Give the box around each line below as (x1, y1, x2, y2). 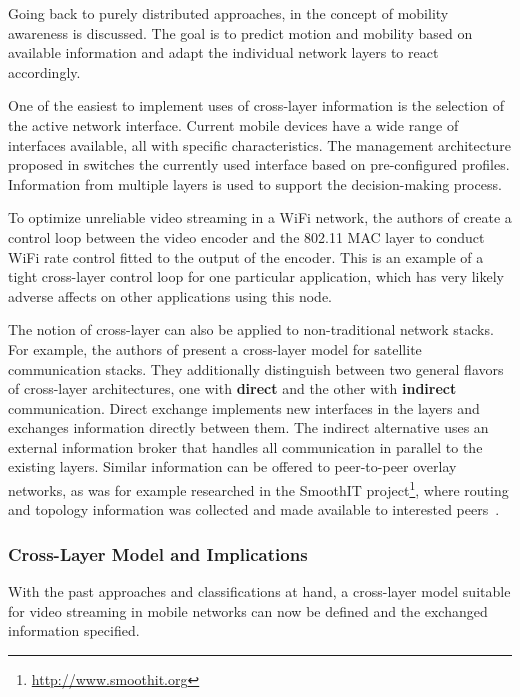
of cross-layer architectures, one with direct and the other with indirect (8, 378, 457, 399)
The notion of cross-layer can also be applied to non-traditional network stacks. (8, 319, 494, 340)
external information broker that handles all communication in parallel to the (8, 436, 483, 457)
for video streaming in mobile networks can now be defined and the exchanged (8, 600, 488, 621)
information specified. (8, 620, 140, 641)
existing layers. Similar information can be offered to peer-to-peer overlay (8, 456, 457, 477)
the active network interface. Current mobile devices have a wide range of (8, 114, 459, 135)
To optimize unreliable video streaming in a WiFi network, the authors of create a (8, 207, 512, 228)
